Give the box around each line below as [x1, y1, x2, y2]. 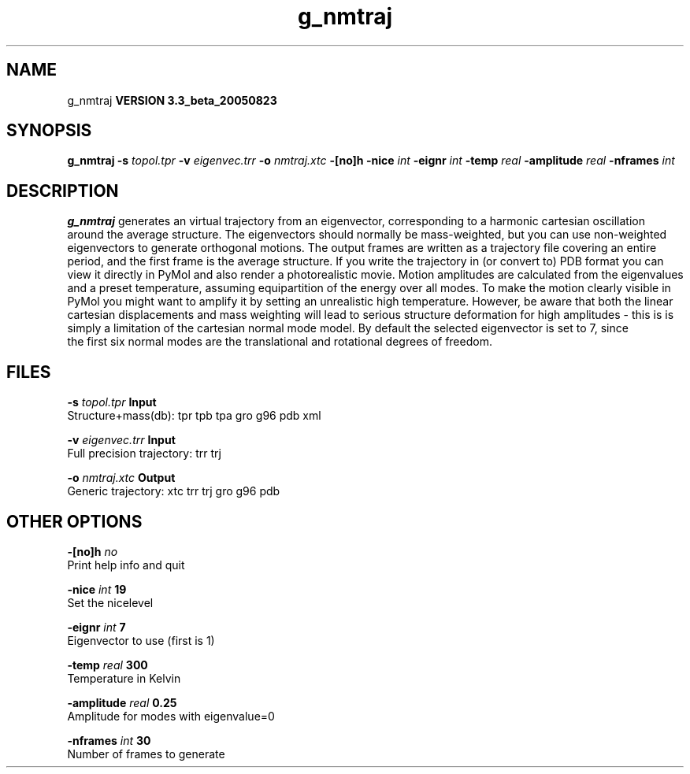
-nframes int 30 [67, 733, 151, 747]
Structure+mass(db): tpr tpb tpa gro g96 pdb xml [67, 409, 321, 423]
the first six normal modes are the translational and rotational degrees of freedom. [67, 335, 492, 349]
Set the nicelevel [67, 595, 154, 609]
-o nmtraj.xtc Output [67, 471, 176, 485]
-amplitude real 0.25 [67, 695, 177, 709]
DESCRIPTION [6, 180, 119, 201]
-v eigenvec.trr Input [67, 433, 176, 447]
